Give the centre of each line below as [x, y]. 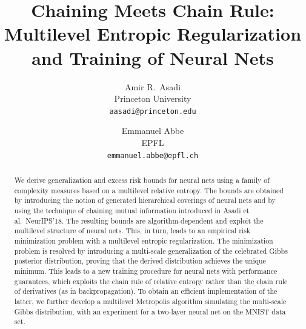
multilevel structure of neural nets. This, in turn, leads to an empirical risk [132, 231]
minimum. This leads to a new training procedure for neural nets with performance [146, 271]
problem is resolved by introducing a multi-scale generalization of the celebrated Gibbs [151, 251]
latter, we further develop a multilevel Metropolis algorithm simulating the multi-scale [150, 301]
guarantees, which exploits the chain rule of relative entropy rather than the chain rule [151, 281]
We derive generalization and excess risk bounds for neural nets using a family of [142, 180]
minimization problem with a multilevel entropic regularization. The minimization [144, 240]
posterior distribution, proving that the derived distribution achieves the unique [140, 261]
